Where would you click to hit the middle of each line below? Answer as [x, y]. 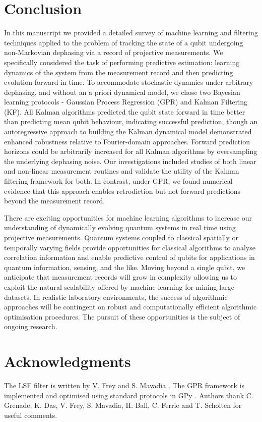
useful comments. [31, 415]
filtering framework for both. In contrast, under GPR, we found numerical [118, 181]
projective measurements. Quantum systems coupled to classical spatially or [121, 237]
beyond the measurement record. [55, 201]
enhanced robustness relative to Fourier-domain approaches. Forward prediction [127, 141]
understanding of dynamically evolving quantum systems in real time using [120, 227]
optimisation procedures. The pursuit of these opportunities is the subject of [122, 316]
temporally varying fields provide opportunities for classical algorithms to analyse [130, 247]
